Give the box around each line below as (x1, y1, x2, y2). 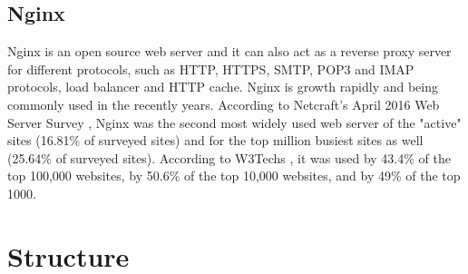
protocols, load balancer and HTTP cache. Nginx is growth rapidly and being (7, 77, 438, 96)
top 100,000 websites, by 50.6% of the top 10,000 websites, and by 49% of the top (7, 166, 461, 185)
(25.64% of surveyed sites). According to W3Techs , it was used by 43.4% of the (7, 148, 451, 167)
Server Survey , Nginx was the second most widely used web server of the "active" (7, 113, 462, 132)
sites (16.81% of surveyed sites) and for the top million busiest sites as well (7, 131, 424, 150)
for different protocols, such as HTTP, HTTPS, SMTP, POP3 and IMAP (7, 59, 414, 78)
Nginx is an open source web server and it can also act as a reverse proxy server (7, 42, 452, 61)
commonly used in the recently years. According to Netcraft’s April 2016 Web (7, 94, 440, 113)
